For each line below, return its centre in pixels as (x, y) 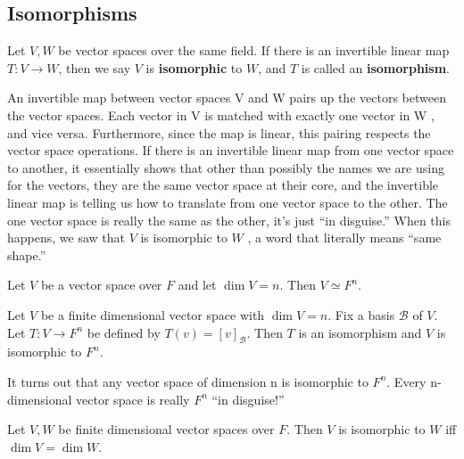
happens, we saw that (66, 238)
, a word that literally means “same (344, 238)
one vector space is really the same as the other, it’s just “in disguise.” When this (229, 220)
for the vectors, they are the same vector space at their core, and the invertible (223, 185)
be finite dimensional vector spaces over (166, 429)
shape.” (27, 254)
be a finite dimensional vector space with (153, 314)
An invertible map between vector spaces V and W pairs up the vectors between (227, 98)
